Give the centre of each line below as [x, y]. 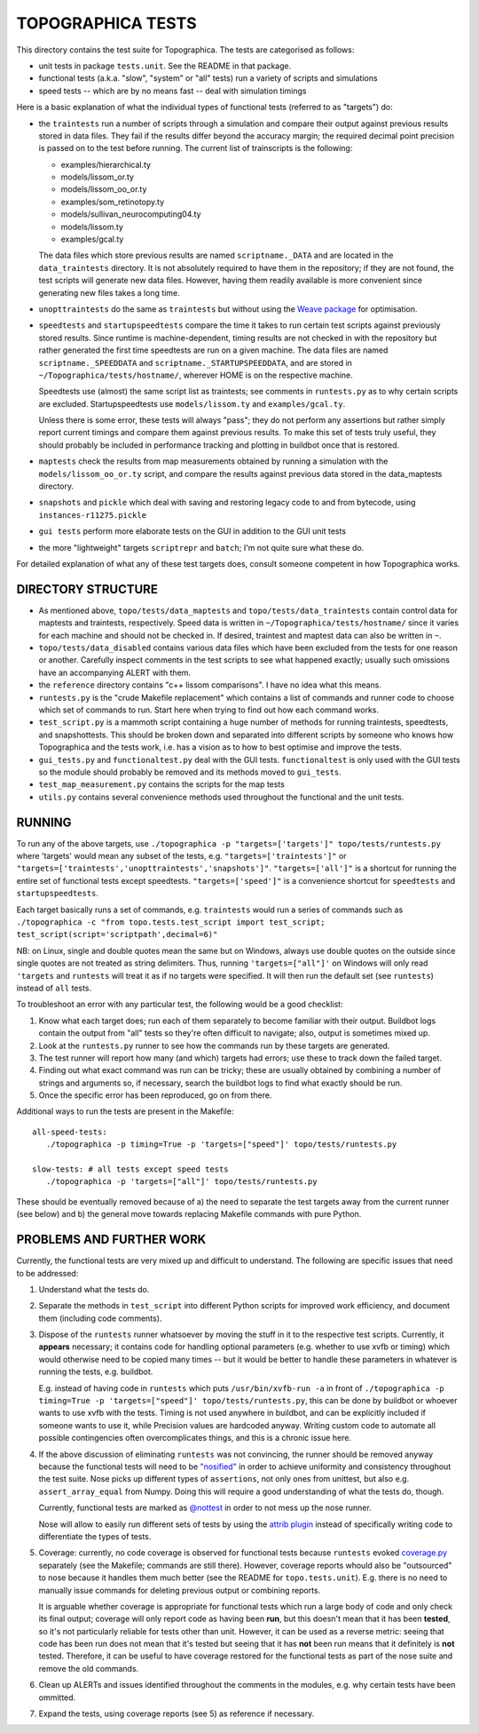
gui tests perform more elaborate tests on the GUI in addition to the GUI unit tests [192, 531]
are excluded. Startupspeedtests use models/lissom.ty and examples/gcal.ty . [192, 403]
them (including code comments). [100, 1318]
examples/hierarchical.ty [106, 164]
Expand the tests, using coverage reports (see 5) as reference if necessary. [177, 1713]
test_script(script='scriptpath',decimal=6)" [117, 934]
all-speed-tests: [70, 1132]
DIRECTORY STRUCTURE [87, 589]
